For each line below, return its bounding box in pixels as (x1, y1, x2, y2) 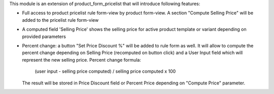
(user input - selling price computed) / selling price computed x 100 (35, 68, 176, 74)
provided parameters (22, 33, 66, 39)
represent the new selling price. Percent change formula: (22, 57, 142, 63)
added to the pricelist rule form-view (22, 17, 99, 23)
